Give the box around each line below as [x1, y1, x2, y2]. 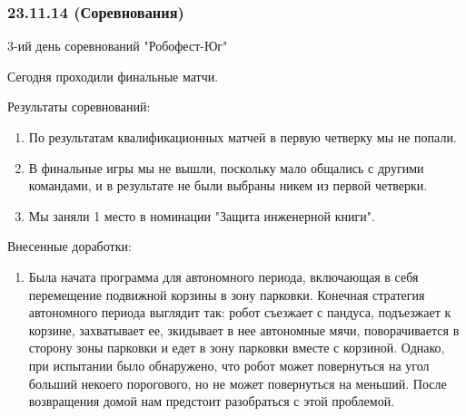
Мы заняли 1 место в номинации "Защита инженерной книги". [28, 206, 375, 225]
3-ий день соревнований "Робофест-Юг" [7, 36, 228, 55]
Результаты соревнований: [7, 97, 151, 116]
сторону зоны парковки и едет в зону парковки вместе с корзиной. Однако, [28, 338, 445, 357]
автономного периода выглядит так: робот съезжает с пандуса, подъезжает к [28, 303, 451, 322]
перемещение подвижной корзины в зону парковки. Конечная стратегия [28, 285, 425, 304]
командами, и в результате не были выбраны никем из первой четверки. [28, 176, 428, 195]
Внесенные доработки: [7, 237, 132, 256]
